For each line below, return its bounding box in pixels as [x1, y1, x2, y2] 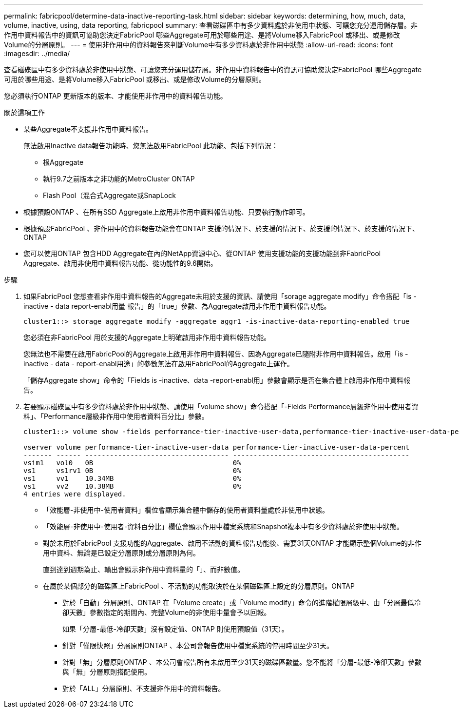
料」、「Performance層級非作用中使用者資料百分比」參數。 [23, 412, 209, 420]
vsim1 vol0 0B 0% [23, 459, 241, 467]
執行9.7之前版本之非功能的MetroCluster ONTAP [43, 175, 195, 183]
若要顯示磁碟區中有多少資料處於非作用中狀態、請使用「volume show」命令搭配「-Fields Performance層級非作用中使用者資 [23, 402, 419, 411]
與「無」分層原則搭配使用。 [62, 668, 151, 676]
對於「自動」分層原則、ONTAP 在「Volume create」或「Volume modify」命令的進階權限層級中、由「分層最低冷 [62, 598, 421, 607]
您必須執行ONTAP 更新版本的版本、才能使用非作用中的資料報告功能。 [4, 92, 227, 100]
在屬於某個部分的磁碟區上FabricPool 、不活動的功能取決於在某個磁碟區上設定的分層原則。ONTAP [43, 582, 355, 590]
